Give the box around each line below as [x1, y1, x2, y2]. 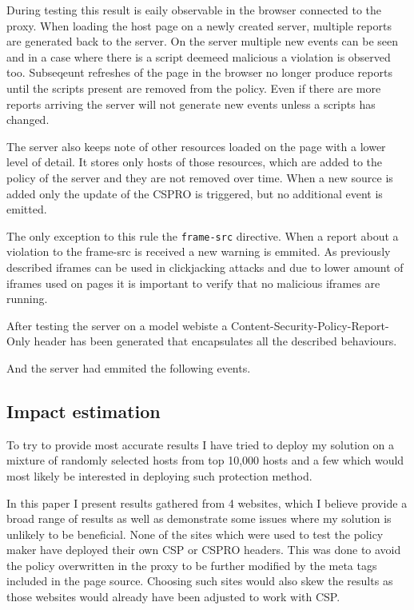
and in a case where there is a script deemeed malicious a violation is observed [6, 48, 391, 65]
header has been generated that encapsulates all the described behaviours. [34, 333, 397, 349]
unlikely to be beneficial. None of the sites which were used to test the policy [6, 525, 384, 542]
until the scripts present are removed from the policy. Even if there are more [6, 79, 381, 96]
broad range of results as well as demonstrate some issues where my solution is [6, 510, 392, 527]
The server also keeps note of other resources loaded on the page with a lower [6, 138, 386, 154]
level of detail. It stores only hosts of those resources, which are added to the [6, 153, 383, 170]
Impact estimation [6, 398, 161, 423]
